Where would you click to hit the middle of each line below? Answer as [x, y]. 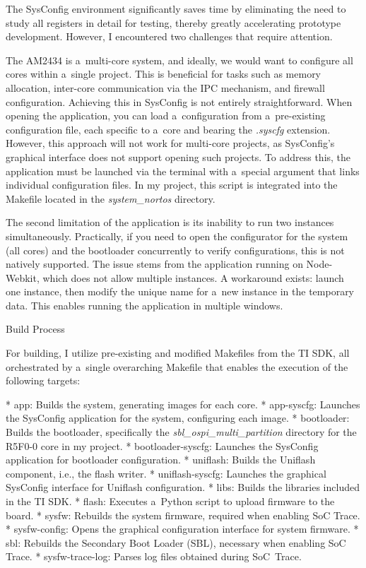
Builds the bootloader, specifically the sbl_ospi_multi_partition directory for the [181, 432]
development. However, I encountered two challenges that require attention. [169, 36]
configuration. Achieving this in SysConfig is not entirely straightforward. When [179, 101]
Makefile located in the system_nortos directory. [111, 198]
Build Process [35, 329]
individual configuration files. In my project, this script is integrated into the [172, 185]
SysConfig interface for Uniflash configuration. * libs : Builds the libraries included [183, 487]
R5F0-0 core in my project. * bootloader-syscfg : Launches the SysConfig [162, 445]
